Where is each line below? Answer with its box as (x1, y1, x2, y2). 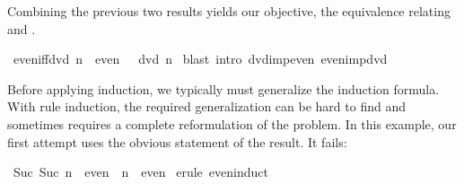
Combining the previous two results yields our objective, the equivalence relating (7, 2, 451, 20)
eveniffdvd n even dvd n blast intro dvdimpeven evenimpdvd (13, 49, 388, 68)
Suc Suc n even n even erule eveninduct (13, 162, 268, 181)
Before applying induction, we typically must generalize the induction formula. (7, 79, 440, 98)
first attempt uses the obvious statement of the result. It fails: (7, 132, 347, 151)
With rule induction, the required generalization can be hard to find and (7, 97, 406, 116)
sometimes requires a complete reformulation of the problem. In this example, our (7, 114, 457, 133)
